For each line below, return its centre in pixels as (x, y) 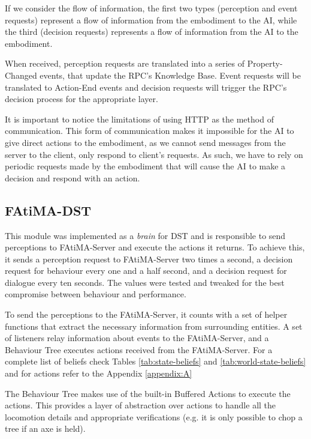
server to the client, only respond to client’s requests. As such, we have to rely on (154, 154)
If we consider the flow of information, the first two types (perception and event (151, 8)
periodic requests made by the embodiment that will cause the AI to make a (145, 166)
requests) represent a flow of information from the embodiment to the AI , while (151, 20)
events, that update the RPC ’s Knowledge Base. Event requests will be (170, 75)
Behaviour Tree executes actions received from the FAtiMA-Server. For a (139, 349)
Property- (265, 63)
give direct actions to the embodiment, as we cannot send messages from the (145, 142)
